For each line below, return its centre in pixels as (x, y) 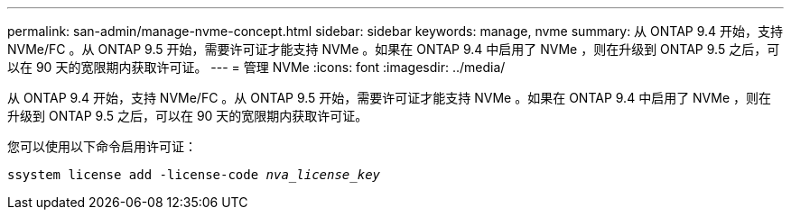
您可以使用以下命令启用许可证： (102, 146)
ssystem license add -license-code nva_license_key (194, 175)
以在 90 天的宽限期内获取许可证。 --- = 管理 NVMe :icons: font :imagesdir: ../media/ (256, 67)
